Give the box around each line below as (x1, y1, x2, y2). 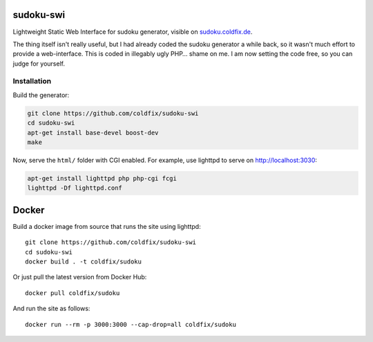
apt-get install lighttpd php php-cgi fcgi (27, 174, 178, 182)
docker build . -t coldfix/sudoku (25, 258, 142, 265)
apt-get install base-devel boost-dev (27, 128, 159, 137)
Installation (12, 77, 52, 86)
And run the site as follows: (12, 304, 90, 313)
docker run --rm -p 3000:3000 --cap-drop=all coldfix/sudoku (25, 321, 236, 328)
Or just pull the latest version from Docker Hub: (12, 273, 147, 281)
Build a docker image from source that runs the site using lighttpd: (12, 222, 201, 230)
